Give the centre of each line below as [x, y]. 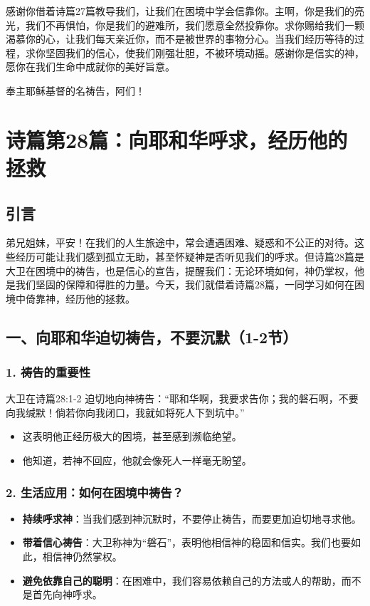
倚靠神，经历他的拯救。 [80, 298]
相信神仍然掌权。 [82, 557]
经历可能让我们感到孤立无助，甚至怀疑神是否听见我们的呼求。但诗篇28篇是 [190, 256]
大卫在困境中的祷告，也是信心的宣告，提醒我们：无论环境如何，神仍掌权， [180, 270]
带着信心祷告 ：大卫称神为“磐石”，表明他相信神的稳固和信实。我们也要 [187, 542]
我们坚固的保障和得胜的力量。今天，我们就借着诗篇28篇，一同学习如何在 [185, 284]
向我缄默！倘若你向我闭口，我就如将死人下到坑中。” [125, 412]
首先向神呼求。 [67, 594]
